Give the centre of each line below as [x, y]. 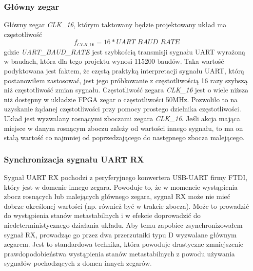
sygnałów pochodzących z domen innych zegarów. [78, 263]
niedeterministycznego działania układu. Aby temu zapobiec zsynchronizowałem [123, 225]
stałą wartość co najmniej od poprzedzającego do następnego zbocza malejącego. [124, 137]
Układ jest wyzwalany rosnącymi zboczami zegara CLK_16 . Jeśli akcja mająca [122, 118]
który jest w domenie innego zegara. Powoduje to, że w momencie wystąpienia [121, 187]
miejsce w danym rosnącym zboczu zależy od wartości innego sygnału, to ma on [124, 128]
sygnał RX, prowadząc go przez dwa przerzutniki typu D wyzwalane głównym [120, 234]
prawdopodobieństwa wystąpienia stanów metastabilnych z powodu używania [119, 253]
